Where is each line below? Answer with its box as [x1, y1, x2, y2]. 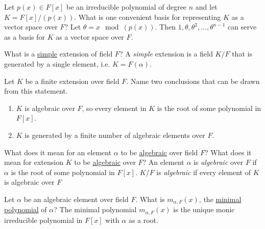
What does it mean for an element [4, 147, 112, 157]
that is [232, 48, 252, 59]
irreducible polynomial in [4, 214, 83, 225]
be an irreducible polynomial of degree [66, 2, 187, 12]
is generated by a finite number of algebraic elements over [25, 129, 205, 140]
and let [195, 2, 218, 12]
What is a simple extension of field [4, 48, 113, 59]
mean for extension [4, 157, 64, 167]
